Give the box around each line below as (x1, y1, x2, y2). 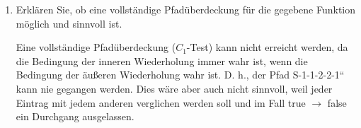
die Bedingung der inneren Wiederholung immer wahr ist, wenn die (16, 53, 308, 68)
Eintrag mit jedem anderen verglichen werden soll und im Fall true (16, 95, 306, 110)
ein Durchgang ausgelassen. (16, 109, 134, 124)
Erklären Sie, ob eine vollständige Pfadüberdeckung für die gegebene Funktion (16, 2, 356, 16)
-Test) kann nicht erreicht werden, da (186, 40, 348, 54)
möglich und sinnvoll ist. (16, 16, 122, 30)
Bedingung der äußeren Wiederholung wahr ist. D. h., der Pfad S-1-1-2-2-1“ (16, 67, 345, 82)
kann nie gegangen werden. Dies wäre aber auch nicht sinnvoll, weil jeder (16, 81, 333, 95)
